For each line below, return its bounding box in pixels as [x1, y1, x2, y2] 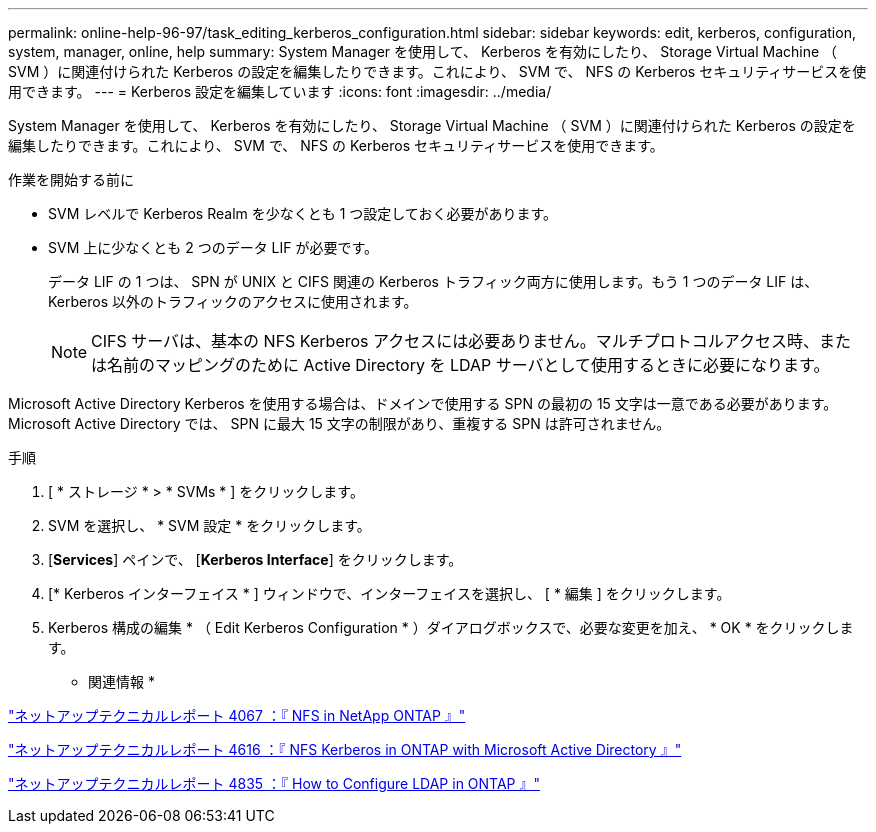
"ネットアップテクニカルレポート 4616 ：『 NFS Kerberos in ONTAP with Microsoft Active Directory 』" [8, 741, 682, 758]
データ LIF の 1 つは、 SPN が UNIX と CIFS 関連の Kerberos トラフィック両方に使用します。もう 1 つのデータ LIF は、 [48, 273, 819, 290]
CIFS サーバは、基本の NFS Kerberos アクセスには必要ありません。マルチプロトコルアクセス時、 [91, 331, 819, 351]
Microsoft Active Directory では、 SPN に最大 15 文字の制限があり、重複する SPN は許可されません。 [8, 415, 671, 432]
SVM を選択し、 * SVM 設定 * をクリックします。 [48, 517, 371, 534]
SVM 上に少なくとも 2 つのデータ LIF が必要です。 [48, 239, 379, 256]
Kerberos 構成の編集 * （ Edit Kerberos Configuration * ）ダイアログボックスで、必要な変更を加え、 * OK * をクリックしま [48, 619, 854, 636]
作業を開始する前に [8, 171, 134, 188]
